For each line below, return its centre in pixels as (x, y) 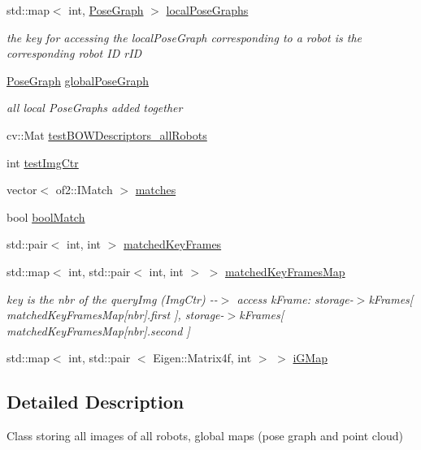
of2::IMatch (84, 190)
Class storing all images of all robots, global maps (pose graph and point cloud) (205, 436)
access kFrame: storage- (295, 299)
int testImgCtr (43, 162)
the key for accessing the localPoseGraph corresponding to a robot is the (184, 37)
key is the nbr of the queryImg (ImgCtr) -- (112, 299)
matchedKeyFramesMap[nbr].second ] (98, 330)
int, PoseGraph (106, 10)
